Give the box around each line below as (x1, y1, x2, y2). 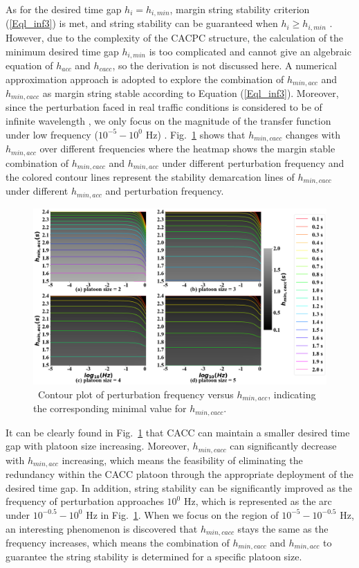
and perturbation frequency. (105, 184, 224, 198)
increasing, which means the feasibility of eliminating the (62, 452, 303, 467)
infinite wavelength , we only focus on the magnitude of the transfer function (6, 114, 331, 128)
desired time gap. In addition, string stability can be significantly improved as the (6, 480, 353, 495)
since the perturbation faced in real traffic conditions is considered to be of (6, 100, 322, 114)
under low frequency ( (6, 127, 98, 141)
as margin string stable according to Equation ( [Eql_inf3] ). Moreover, (42, 86, 339, 100)
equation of (6, 57, 53, 72)
